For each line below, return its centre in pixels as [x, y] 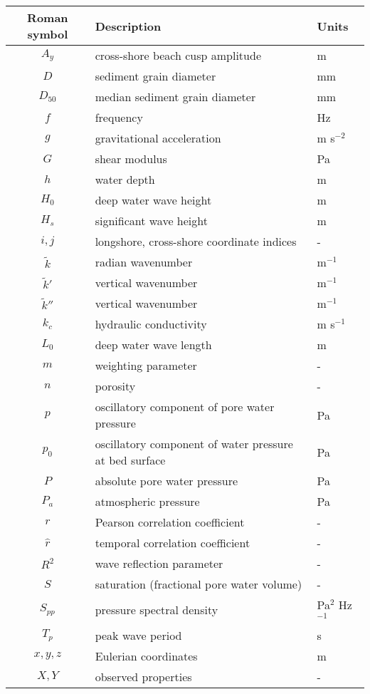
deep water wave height [153, 200]
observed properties [143, 676]
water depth [125, 179]
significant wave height [151, 221]
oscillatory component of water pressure [194, 444]
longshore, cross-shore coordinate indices [196, 241]
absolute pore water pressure [166, 481]
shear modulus [131, 159]
